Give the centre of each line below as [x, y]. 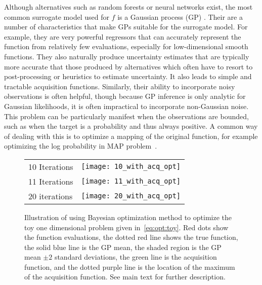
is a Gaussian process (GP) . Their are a [180, 16]
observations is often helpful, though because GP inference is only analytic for [125, 96]
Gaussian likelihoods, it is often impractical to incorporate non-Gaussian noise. [126, 106]
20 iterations [51, 196]
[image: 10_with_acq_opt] [131, 167]
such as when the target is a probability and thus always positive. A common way [131, 126]
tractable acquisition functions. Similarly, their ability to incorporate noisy [120, 86]
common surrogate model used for [57, 16]
